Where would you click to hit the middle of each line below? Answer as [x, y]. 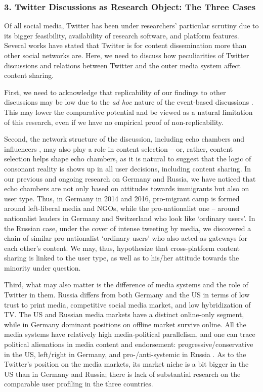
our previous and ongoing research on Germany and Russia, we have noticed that [130, 178]
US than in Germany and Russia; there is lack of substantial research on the [122, 374]
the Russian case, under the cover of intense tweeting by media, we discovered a [128, 228]
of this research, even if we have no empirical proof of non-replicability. [114, 122]
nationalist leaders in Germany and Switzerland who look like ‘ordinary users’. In [130, 218]
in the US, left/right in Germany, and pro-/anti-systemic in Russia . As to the [125, 354]
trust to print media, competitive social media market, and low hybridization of [127, 304]
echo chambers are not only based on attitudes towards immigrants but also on [127, 188]
